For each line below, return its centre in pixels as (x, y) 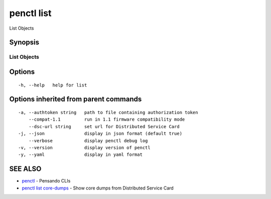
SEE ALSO (25, 169)
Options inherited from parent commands (76, 99)
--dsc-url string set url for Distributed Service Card (104, 126)
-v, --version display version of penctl (84, 147)
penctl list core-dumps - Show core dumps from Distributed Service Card (98, 188)
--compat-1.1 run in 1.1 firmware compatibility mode (107, 120)
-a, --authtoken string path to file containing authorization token (108, 112)
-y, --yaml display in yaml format (81, 155)
